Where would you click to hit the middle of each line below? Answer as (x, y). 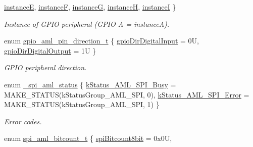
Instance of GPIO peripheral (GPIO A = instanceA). (87, 23)
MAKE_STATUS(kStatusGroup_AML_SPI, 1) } (82, 104)
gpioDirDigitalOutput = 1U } (50, 50)
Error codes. (23, 121)
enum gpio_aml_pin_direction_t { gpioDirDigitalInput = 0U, (102, 41)
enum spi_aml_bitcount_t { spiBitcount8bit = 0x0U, (88, 138)
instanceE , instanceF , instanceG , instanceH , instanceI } (90, 7)
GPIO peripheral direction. (45, 67)
